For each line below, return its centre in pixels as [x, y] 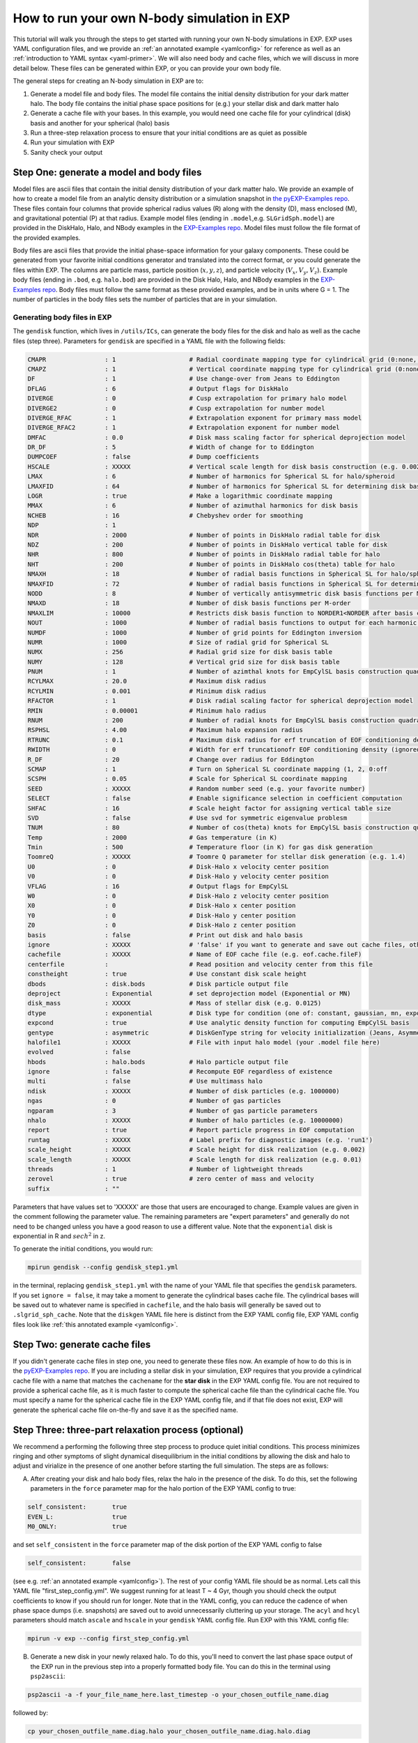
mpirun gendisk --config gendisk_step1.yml [103, 1268]
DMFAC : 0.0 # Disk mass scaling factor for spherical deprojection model [217, 437]
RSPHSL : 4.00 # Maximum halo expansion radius [165, 730]
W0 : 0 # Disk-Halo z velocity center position [178, 896]
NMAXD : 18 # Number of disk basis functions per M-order [189, 603]
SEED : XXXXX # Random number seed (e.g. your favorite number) [196, 789]
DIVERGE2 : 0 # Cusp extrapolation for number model [176, 408]
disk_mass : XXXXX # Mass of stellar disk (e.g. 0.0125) [175, 1003]
